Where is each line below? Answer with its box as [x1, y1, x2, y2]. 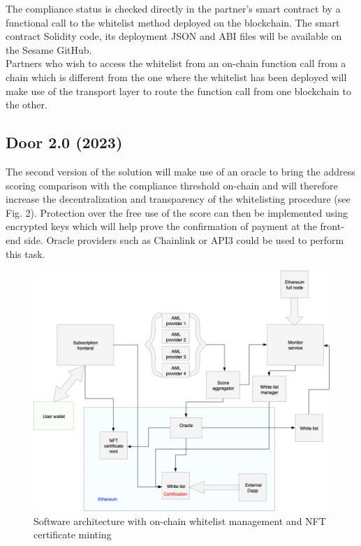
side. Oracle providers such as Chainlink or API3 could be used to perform [24, 232, 344, 247]
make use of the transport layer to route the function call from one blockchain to [6, 83, 352, 98]
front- [320, 219, 344, 234]
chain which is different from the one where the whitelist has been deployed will [6, 69, 347, 84]
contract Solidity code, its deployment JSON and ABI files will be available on [6, 29, 342, 43]
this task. [6, 246, 45, 261]
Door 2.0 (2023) [6, 131, 123, 153]
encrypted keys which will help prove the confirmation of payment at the [6, 219, 317, 234]
